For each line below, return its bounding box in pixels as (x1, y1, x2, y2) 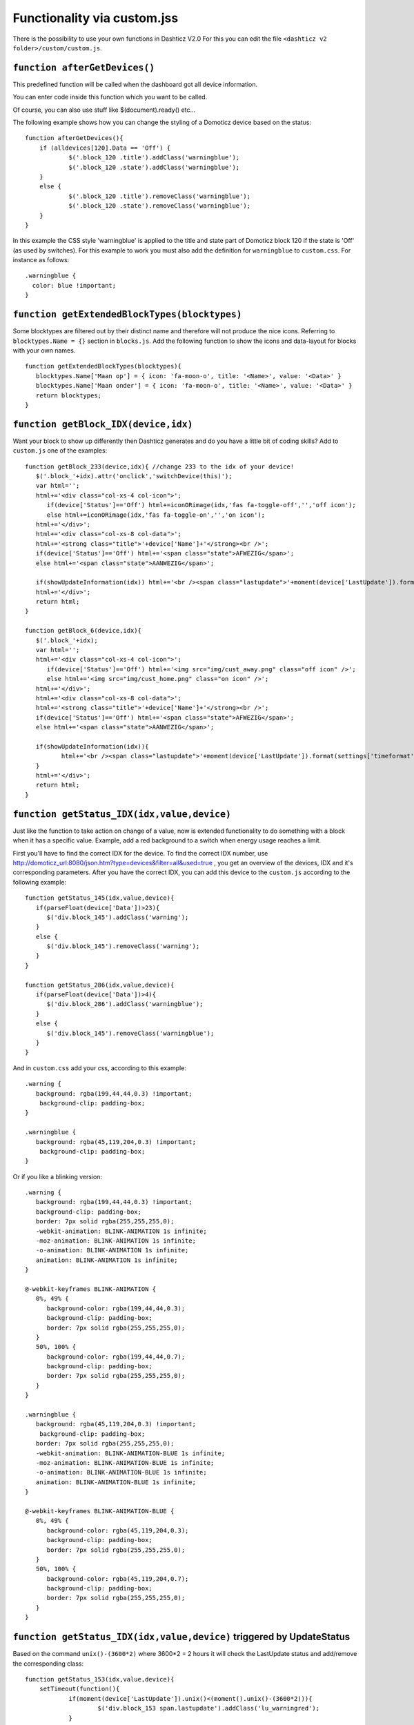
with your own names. (12, 346, 76, 355)
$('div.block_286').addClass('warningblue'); (46, 1000, 204, 1008)
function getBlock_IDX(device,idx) (12, 418, 193, 430)
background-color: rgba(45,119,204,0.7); (46, 1575, 189, 1583)
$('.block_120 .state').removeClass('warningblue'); (68, 202, 251, 210)
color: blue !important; (32, 282, 117, 289)
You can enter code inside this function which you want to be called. (12, 93, 208, 101)
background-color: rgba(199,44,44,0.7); (46, 1352, 186, 1361)
